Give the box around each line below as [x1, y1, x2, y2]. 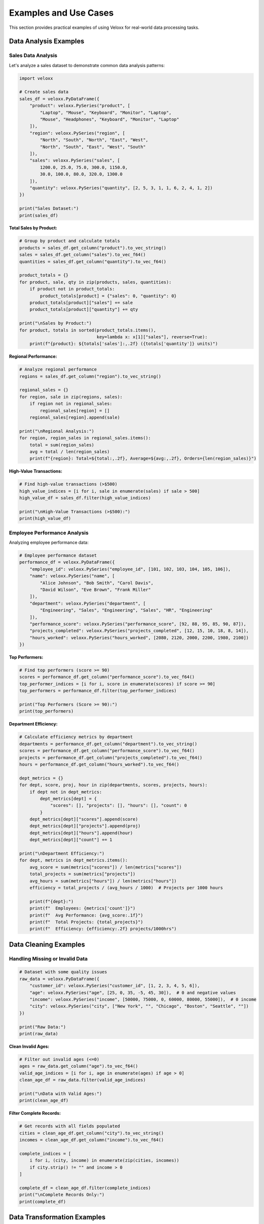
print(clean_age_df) [19, 1098, 68, 1104]
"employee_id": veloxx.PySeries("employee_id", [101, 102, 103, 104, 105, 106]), [29, 566, 231, 572]
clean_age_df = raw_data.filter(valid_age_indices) [19, 1077, 146, 1083]
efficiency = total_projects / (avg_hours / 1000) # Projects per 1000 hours [29, 885, 223, 891]
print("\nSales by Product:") [19, 321, 92, 326]
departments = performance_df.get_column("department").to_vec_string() [19, 741, 198, 747]
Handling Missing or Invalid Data [9, 955, 88, 962]
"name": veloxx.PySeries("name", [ [29, 573, 115, 579]
